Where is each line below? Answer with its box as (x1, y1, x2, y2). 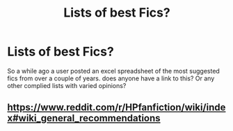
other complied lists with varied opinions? (7, 81, 127, 89)
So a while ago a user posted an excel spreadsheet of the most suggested (7, 67, 220, 75)
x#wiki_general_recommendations (7, 112, 161, 124)
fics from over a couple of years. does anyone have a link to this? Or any (7, 74, 215, 82)
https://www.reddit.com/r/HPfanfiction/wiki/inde (7, 102, 226, 114)
